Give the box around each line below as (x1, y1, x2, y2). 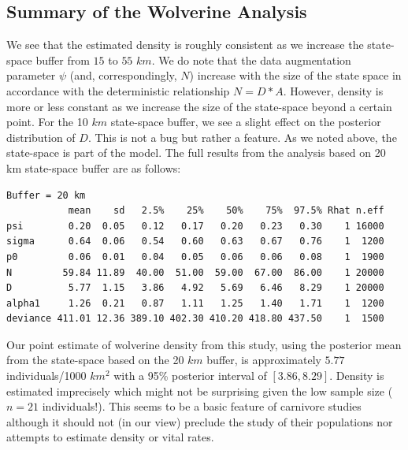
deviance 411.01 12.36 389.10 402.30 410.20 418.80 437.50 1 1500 (6, 313, 384, 325)
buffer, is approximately (206, 351, 321, 368)
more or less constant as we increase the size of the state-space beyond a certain (6, 98, 392, 114)
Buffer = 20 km (6, 189, 86, 201)
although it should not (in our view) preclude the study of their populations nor (6, 413, 393, 430)
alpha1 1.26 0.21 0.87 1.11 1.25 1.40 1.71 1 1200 (6, 297, 384, 309)
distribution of (6, 128, 76, 145)
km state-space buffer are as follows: (6, 159, 181, 176)
